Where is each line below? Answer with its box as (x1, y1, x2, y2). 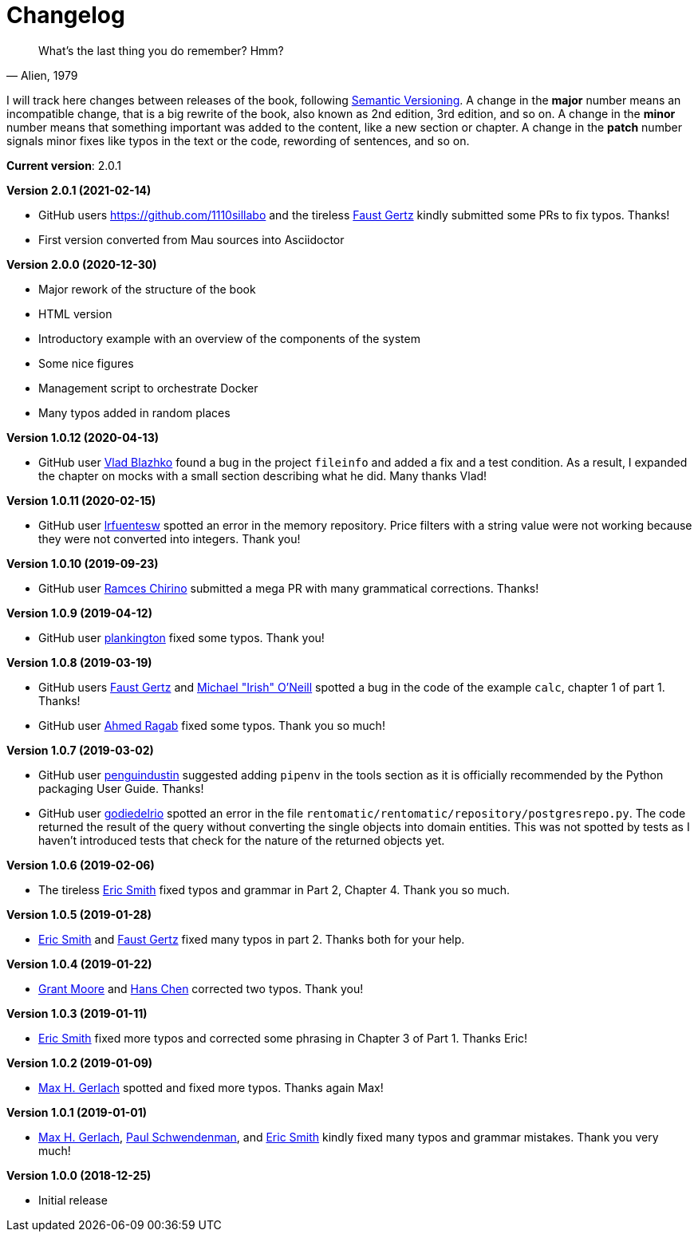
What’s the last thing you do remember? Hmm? (38, 43, 284, 57)
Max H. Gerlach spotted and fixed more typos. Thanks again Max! (38, 1080, 384, 1094)
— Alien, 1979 (6, 68, 78, 82)
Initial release (38, 1193, 108, 1207)
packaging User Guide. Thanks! (38, 781, 204, 795)
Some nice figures (38, 356, 134, 370)
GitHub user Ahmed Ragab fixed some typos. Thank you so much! (38, 718, 385, 732)
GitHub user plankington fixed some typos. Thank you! (38, 630, 325, 645)
